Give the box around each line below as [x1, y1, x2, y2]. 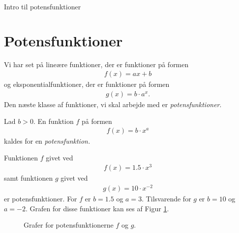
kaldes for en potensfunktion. [4, 136, 90, 146]
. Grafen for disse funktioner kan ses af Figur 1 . [25, 203, 169, 213]
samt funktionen [4, 173, 53, 183]
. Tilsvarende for [142, 194, 191, 204]
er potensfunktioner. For [4, 194, 77, 204]
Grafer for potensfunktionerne [24, 220, 114, 230]
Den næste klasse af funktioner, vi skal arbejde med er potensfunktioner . [4, 99, 222, 109]
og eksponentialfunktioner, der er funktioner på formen [4, 79, 170, 89]
